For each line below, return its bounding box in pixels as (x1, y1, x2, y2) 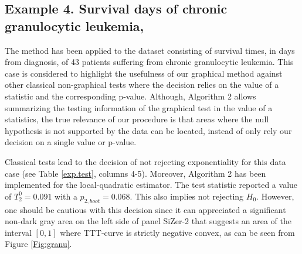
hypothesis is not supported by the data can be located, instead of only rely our (5, 124, 292, 136)
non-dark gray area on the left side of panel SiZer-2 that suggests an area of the (5, 215, 291, 227)
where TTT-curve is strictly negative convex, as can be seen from (60, 226, 295, 238)
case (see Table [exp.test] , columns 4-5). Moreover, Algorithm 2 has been (5, 167, 266, 179)
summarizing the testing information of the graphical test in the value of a (5, 101, 273, 114)
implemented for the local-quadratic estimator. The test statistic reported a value (5, 179, 298, 191)
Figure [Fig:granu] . (5, 238, 72, 250)
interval (5, 226, 32, 238)
